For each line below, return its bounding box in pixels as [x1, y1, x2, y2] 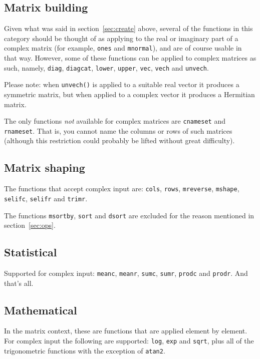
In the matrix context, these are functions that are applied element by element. [4, 325, 247, 336]
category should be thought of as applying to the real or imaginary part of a [4, 33, 238, 43]
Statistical [4, 244, 57, 260]
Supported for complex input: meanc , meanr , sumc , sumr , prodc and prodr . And [4, 268, 248, 278]
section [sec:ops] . [4, 220, 56, 230]
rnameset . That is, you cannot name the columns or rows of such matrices [4, 125, 232, 136]
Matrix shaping [4, 160, 85, 175]
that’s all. [4, 277, 34, 288]
